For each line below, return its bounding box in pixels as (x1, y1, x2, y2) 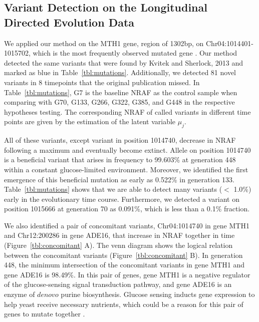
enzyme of (4, 289, 35, 299)
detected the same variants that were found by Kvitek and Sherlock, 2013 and (4, 57, 243, 68)
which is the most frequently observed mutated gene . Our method (33, 48, 237, 58)
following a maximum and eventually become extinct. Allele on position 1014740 (4, 144, 251, 155)
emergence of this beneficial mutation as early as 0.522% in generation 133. (4, 174, 234, 184)
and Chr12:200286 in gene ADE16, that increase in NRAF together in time (4, 230, 235, 240)
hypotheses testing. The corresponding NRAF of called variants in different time (4, 106, 251, 117)
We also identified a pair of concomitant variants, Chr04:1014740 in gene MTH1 (4, 220, 249, 230)
